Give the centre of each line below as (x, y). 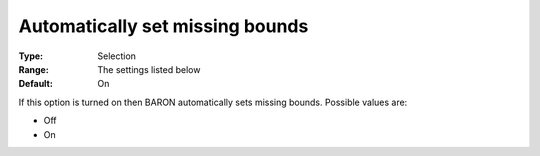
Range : (33, 69)
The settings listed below (149, 69)
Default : (36, 84)
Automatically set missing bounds (163, 26)
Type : (31, 56)
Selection (117, 56)
